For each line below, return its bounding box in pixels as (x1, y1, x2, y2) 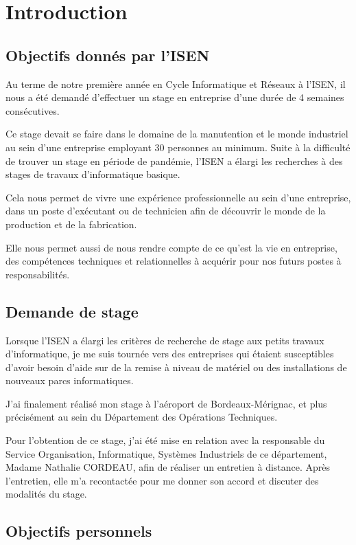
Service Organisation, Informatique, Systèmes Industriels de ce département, (5, 446, 327, 460)
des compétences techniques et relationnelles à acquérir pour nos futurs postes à (5, 254, 342, 268)
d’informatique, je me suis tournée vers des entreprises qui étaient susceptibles (5, 346, 334, 361)
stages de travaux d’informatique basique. (5, 167, 180, 181)
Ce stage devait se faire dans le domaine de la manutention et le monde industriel (5, 126, 348, 141)
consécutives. (5, 103, 60, 118)
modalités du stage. (5, 487, 87, 501)
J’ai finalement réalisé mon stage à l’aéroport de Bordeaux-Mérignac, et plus (5, 396, 327, 410)
